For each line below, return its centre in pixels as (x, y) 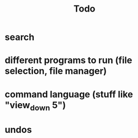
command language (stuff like (69, 94)
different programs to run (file (68, 60)
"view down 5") (35, 106)
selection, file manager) (56, 71)
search (20, 37)
